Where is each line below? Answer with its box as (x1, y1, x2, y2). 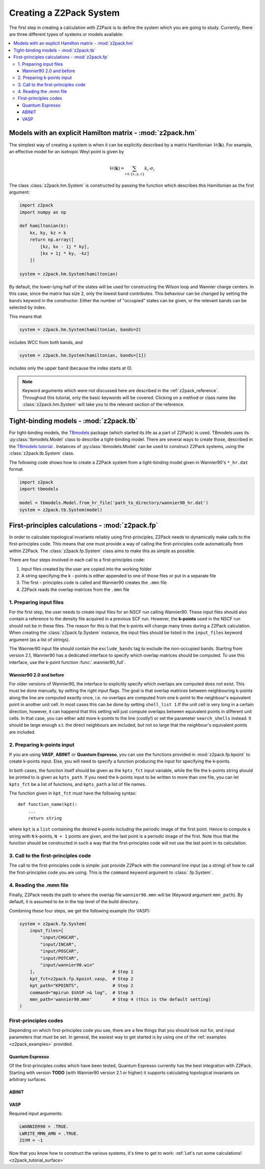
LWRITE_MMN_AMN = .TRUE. (19, 1131, 79, 1136)
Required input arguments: (9, 1111, 63, 1116)
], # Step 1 (29, 969, 133, 975)
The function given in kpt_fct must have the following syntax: (9, 790, 137, 796)
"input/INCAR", (40, 941, 77, 947)
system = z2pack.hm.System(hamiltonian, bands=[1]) (19, 352, 147, 358)
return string (27, 816, 62, 821)
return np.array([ (29, 237, 74, 243)
